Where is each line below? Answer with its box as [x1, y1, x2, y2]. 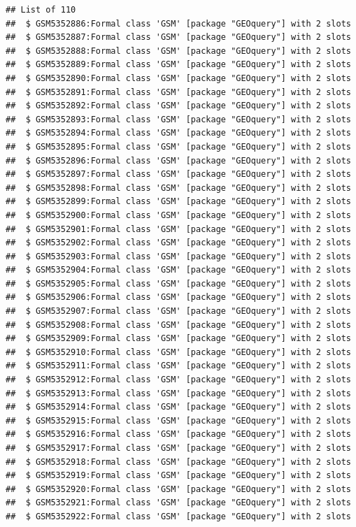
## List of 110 [6, 5, 76, 15]
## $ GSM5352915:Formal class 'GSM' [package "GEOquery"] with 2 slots [6, 415, 351, 426]
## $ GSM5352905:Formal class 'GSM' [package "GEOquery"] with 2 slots [6, 278, 351, 289]
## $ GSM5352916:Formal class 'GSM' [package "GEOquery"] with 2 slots [6, 429, 351, 440]
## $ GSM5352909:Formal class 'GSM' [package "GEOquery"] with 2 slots [6, 333, 351, 344]
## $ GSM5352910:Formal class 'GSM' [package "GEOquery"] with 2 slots [6, 347, 351, 357]
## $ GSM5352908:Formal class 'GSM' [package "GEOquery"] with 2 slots [6, 319, 351, 330]
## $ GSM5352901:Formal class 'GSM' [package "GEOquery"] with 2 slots [6, 224, 351, 234]
